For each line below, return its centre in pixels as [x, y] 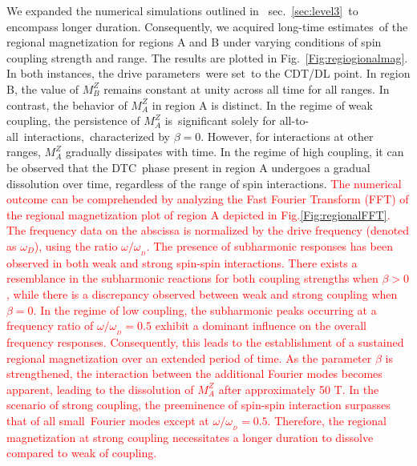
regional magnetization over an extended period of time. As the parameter [189, 358]
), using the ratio [76, 245]
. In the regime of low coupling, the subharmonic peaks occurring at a [205, 309]
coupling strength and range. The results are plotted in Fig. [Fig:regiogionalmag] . [207, 57]
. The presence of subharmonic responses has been [269, 245]
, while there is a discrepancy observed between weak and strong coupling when [202, 293]
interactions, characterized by [97, 136]
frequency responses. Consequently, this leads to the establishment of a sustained [205, 342]
